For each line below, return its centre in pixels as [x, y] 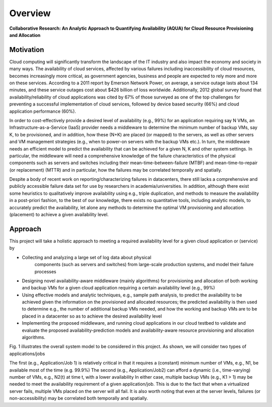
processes [45, 271]
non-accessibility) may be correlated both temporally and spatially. [79, 398]
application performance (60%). [43, 111]
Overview [30, 13]
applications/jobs [27, 353]
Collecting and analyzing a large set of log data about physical [87, 257]
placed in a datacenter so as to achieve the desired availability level [92, 316]
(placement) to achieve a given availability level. [59, 215]
